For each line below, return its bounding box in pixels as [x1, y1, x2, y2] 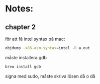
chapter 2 [5, 23, 36, 31]
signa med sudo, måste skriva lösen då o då [5, 73, 96, 79]
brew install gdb [5, 64, 41, 69]
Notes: [5, 3, 34, 14]
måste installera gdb [5, 54, 47, 60]
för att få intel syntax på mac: [5, 36, 65, 42]
